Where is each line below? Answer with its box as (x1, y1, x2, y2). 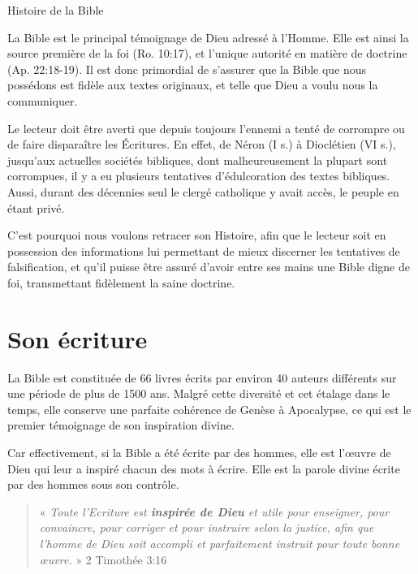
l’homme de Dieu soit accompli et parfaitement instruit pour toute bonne (39, 534, 400, 551)
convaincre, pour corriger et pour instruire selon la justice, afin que (39, 519, 374, 536)
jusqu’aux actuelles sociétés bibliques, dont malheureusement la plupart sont (7, 151, 388, 168)
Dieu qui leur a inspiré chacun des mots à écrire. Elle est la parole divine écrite (7, 460, 400, 477)
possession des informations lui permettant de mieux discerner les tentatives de (7, 242, 400, 259)
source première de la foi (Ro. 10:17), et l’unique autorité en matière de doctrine (7, 45, 407, 62)
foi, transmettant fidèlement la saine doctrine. (7, 274, 235, 291)
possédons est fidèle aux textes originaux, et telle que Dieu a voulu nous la (7, 76, 378, 93)
